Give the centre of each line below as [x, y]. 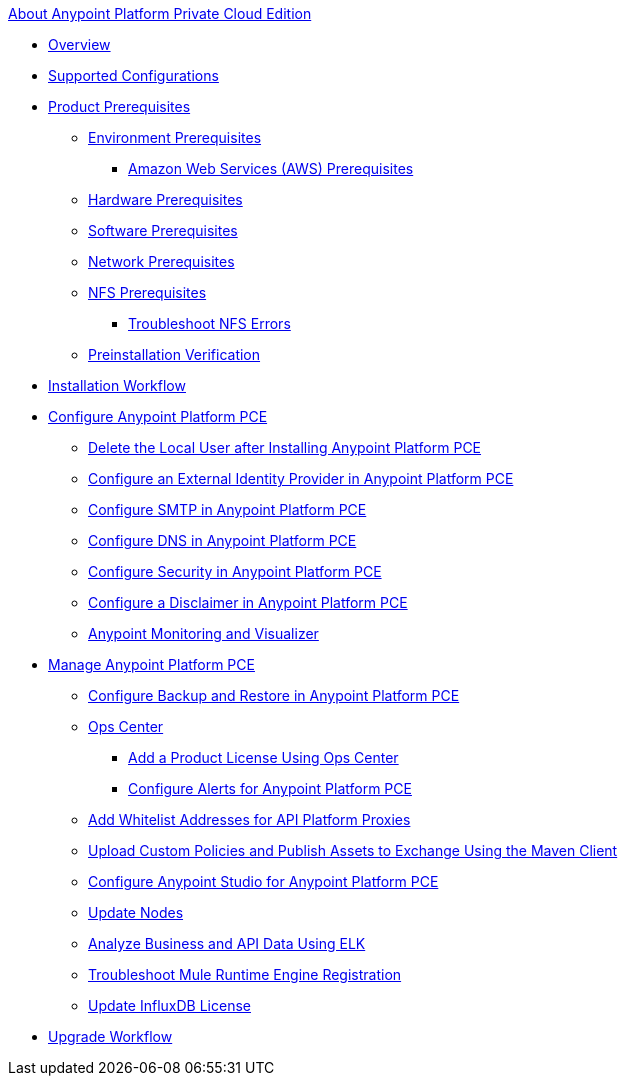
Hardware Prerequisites [165, 199]
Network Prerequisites [161, 261]
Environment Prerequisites [175, 137]
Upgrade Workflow [110, 1036]
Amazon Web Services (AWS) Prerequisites [271, 168]
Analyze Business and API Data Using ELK [227, 943]
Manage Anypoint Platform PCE [151, 664]
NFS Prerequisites [147, 292]
